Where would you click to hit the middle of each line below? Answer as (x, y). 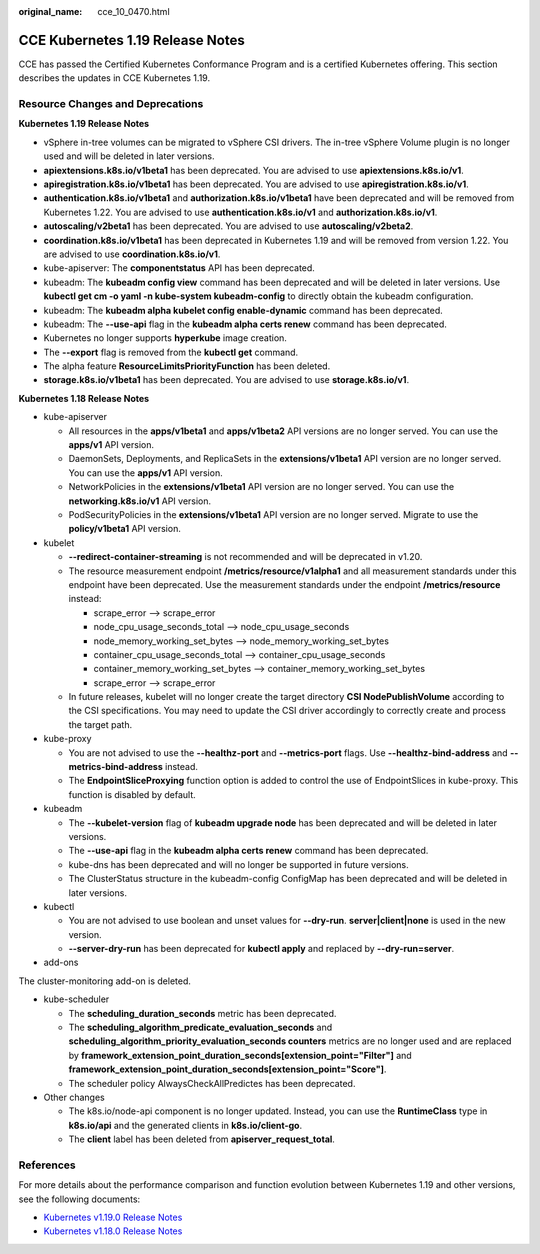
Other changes (74, 1097)
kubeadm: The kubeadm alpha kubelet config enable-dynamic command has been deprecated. (243, 310)
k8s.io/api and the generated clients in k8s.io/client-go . (185, 1125)
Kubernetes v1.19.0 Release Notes (113, 1217)
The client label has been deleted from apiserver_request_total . (201, 1139)
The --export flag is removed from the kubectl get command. (171, 352)
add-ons (61, 962)
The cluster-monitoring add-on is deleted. (105, 981)
